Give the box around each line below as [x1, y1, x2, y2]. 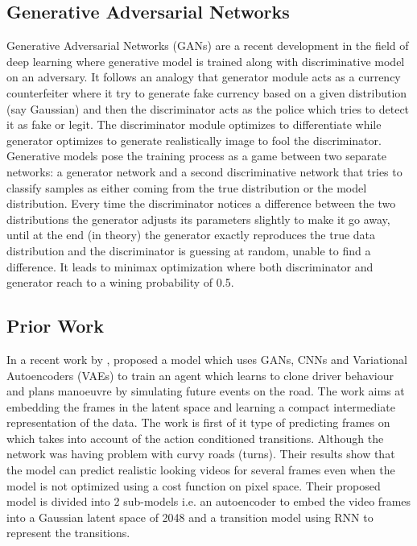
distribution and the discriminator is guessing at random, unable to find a [6, 242, 371, 259]
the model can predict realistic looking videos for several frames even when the [6, 461, 395, 478]
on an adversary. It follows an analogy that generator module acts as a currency [6, 68, 401, 85]
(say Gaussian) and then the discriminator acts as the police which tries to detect [6, 100, 410, 117]
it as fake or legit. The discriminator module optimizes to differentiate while [6, 116, 382, 133]
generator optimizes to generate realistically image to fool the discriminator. [6, 131, 382, 148]
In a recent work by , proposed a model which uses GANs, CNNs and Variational [6, 350, 408, 367]
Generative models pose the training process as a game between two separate [6, 147, 386, 164]
